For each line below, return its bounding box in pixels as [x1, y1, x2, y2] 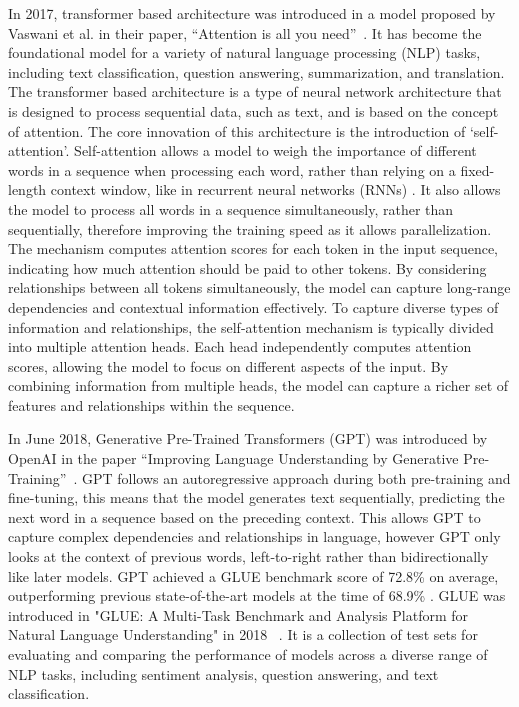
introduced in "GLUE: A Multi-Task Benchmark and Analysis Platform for [8, 604, 468, 625]
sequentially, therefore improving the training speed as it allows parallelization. [8, 218, 492, 239]
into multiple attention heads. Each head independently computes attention [8, 336, 472, 357]
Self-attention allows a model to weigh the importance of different [74, 140, 477, 161]
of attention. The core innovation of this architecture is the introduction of [8, 120, 466, 141]
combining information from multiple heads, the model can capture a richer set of [8, 375, 509, 396]
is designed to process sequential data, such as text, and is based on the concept [8, 100, 499, 121]
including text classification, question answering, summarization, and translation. [8, 61, 505, 82]
